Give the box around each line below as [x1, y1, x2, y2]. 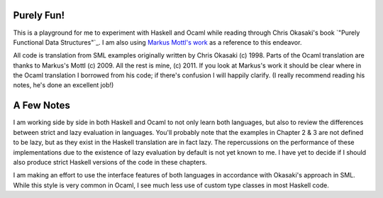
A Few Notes [13, 99, 71, 111]
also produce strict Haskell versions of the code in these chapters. [13, 158, 207, 166]
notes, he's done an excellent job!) [13, 81, 114, 89]
